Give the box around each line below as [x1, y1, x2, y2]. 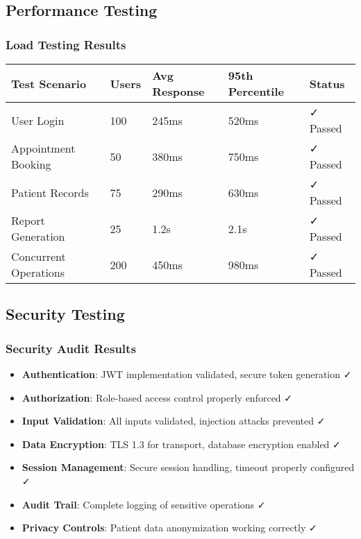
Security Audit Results [6, 339, 136, 357]
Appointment [11, 140, 76, 156]
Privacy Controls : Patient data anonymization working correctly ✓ [22, 520, 317, 535]
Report [11, 212, 45, 228]
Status [309, 75, 345, 92]
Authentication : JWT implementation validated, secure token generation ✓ [22, 367, 352, 381]
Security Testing [6, 303, 125, 325]
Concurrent [11, 248, 66, 264]
